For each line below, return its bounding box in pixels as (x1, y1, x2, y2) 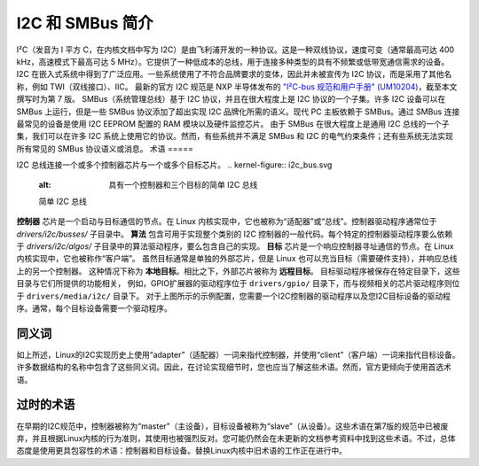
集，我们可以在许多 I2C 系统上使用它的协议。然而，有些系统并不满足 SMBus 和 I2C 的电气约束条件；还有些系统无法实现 (16, 131, 454, 142)
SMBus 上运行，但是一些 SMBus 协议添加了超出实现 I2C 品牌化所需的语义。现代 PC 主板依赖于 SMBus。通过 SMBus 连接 (16, 106, 460, 117)
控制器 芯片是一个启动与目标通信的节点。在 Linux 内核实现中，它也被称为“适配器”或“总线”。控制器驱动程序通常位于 (16, 216, 437, 227)
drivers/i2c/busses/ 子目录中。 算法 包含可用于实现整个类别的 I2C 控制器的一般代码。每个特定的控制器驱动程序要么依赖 (16, 229, 453, 239)
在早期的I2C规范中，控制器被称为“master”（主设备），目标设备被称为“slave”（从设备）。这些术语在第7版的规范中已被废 (16, 421, 449, 431)
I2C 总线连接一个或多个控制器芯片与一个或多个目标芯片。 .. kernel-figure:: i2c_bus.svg (16, 159, 333, 170)
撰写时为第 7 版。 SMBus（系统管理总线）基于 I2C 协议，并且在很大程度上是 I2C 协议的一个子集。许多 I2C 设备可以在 (16, 94, 446, 105)
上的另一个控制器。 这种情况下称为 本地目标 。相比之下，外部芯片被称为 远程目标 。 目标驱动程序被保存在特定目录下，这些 (16, 266, 460, 276)
